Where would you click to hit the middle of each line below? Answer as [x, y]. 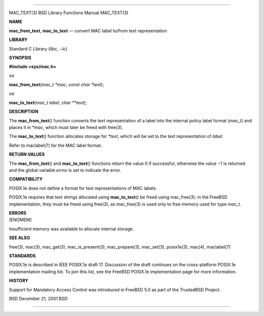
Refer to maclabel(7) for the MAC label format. [55, 145]
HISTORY [19, 281]
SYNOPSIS [20, 57]
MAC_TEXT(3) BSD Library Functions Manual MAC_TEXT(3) [69, 13]
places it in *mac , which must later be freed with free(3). [66, 128]
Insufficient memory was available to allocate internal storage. [72, 229]
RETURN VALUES [27, 155]
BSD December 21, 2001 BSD [38, 298]
